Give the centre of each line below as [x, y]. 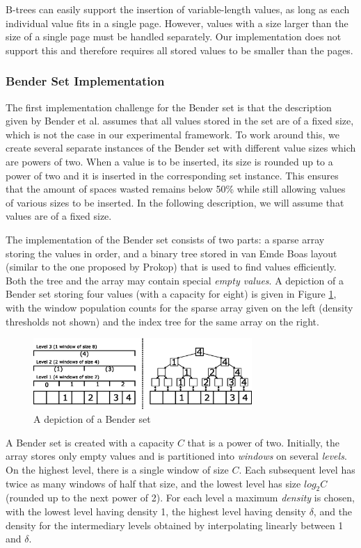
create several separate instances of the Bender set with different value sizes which [181, 148]
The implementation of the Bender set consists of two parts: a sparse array [165, 239]
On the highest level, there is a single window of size [117, 470]
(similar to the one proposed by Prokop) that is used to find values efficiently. [171, 267]
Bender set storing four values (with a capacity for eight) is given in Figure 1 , [171, 294]
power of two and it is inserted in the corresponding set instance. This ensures [172, 175]
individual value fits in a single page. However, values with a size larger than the [177, 23]
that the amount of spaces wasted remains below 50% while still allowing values [176, 189]
